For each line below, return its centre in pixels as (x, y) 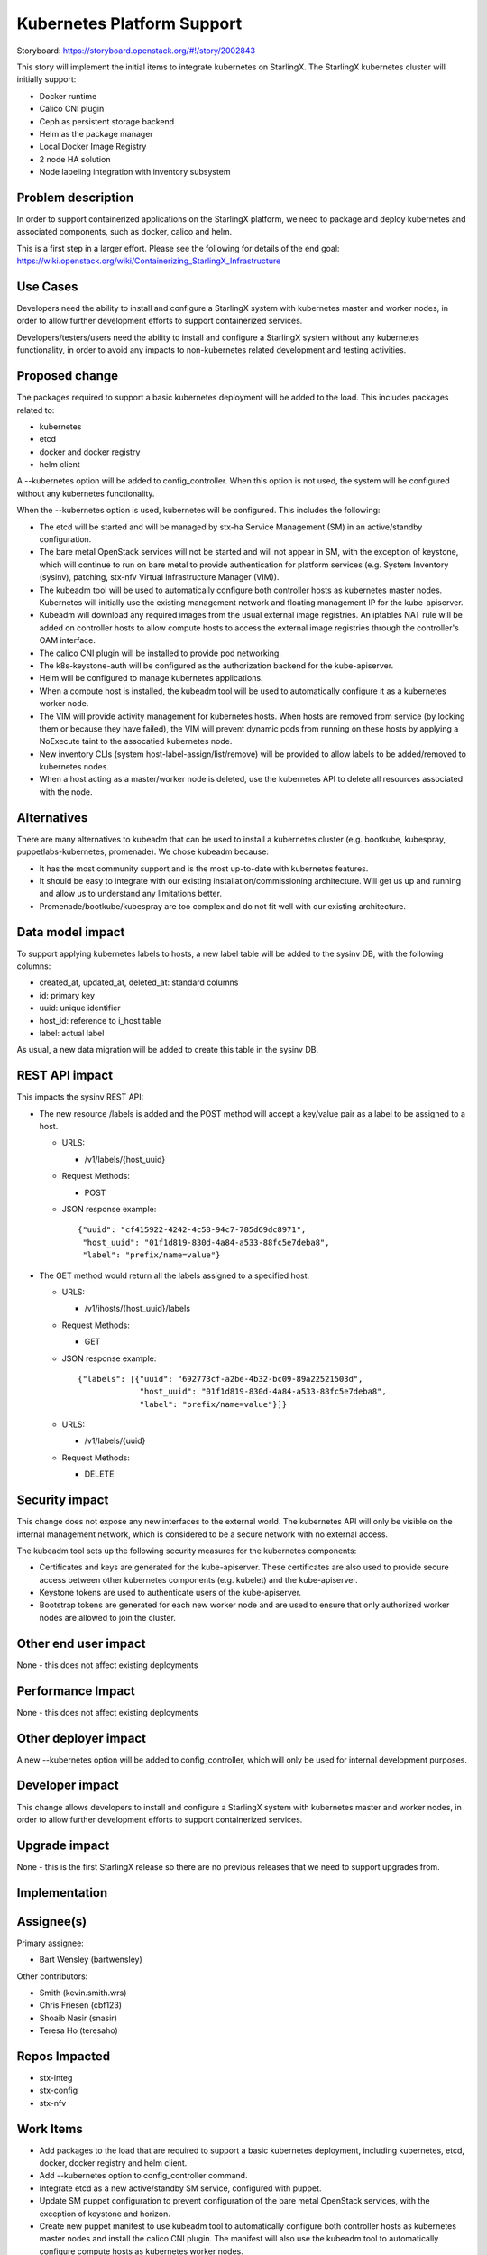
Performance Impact (76, 1691)
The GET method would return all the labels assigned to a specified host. (175, 1275)
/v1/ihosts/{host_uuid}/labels (138, 1309)
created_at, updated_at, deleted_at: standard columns (139, 982)
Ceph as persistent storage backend (107, 121)
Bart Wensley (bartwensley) (91, 1960)
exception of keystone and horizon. (105, 2214)
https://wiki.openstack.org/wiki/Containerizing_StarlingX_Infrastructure (149, 261)
